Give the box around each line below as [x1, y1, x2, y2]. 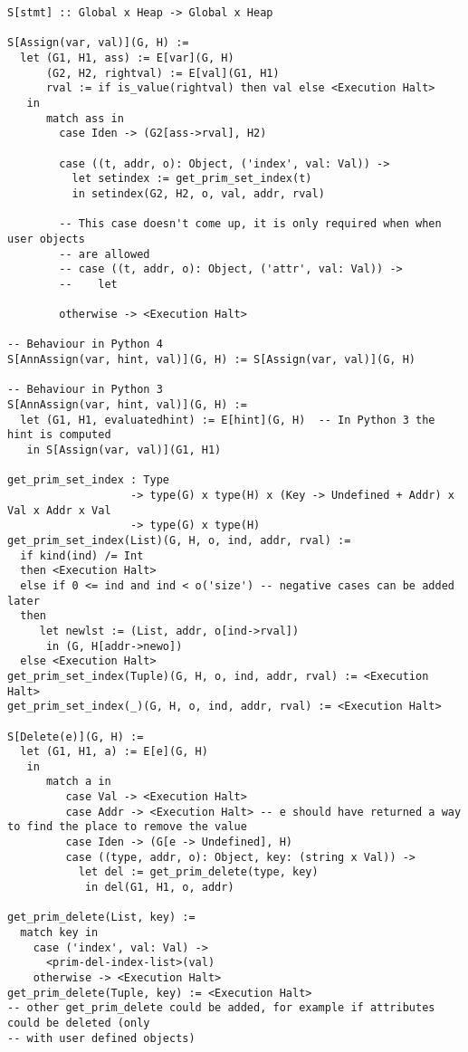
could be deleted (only [7, 1016, 150, 1029]
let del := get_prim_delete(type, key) [78, 866, 319, 879]
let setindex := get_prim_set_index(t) [72, 172, 312, 186]
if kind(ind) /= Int [20, 549, 144, 562]
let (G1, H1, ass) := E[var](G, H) [20, 51, 234, 64]
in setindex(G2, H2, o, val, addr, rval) [72, 186, 325, 200]
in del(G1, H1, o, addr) [84, 881, 234, 894]
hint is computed [7, 428, 111, 442]
